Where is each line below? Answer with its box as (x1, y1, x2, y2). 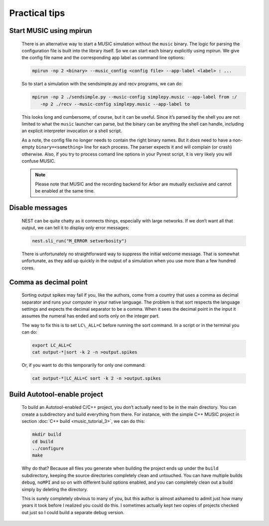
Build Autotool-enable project (9, 390, 104, 398)
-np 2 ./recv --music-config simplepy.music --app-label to (40, 101, 190, 107)
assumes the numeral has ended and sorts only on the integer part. (21, 313, 160, 319)
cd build (32, 439, 54, 444)
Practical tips (9, 7, 65, 18)
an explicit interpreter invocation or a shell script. (21, 128, 122, 134)
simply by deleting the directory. (21, 486, 88, 492)
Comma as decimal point (9, 278, 88, 286)
